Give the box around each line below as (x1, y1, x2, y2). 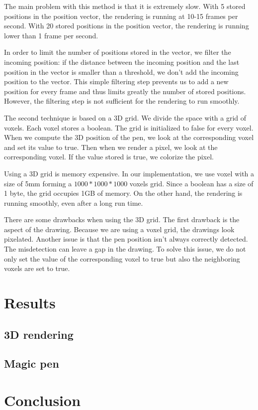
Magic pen (4, 356, 59, 371)
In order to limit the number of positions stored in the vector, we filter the (4, 47, 231, 57)
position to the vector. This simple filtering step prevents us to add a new (4, 76, 229, 87)
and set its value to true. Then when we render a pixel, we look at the (4, 141, 218, 152)
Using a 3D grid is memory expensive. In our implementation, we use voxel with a (4, 168, 255, 178)
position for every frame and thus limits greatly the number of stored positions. (4, 86, 246, 96)
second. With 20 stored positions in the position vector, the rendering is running (4, 20, 249, 31)
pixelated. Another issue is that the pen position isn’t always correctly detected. (4, 234, 248, 244)
